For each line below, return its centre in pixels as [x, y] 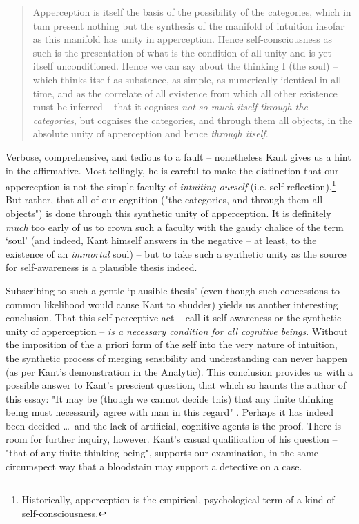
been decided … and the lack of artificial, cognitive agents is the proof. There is [174, 425]
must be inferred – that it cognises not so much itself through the [170, 107]
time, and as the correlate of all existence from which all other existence [185, 93]
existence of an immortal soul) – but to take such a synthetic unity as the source [176, 253]
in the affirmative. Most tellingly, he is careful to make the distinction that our [172, 170]
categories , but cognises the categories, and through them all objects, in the [193, 120]
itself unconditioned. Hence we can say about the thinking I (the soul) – [185, 66]
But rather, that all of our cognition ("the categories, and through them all [164, 200]
